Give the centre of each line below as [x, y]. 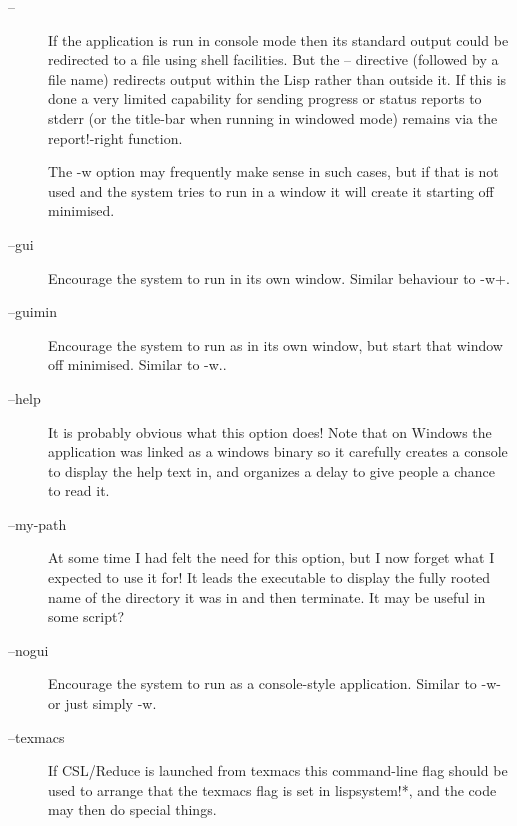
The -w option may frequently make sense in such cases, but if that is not [273, 171]
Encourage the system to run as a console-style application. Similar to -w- [274, 683]
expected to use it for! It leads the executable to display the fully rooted [269, 577]
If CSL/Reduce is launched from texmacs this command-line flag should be [278, 770]
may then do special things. [132, 809]
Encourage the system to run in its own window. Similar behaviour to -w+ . [279, 277]
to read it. [79, 490]
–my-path [37, 523]
